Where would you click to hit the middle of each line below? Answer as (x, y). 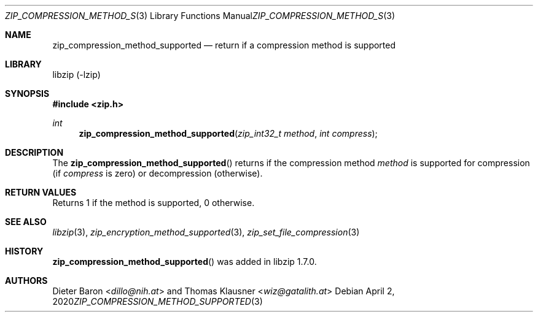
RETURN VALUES (41, 192)
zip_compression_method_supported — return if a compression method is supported (224, 45)
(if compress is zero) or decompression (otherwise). (158, 173)
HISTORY (24, 251)
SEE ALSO (26, 222)
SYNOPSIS (27, 94)
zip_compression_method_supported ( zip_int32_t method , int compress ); (228, 133)
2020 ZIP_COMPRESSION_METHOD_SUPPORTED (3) (158, 301)
